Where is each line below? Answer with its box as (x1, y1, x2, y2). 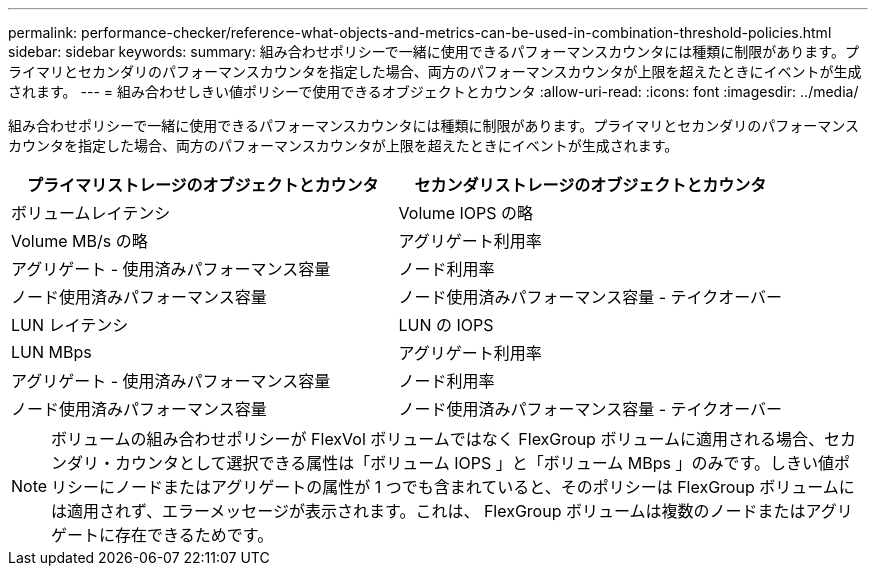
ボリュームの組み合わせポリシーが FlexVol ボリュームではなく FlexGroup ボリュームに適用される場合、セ (51, 429, 840, 449)
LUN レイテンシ (11, 315, 129, 335)
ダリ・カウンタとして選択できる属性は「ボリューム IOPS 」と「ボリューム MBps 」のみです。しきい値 (67, 453, 834, 473)
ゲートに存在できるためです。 (51, 525, 274, 545)
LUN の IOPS (398, 315, 494, 335)
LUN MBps (11, 342, 92, 362)
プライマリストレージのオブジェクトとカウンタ (26, 175, 379, 195)
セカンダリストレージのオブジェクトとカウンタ (414, 175, 767, 195)
